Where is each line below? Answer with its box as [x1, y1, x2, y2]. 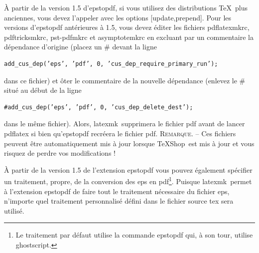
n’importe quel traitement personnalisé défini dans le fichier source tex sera [4, 196, 234, 206]
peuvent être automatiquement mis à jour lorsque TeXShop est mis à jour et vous [4, 138, 255, 148]
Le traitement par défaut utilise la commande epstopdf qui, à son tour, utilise [15, 230, 253, 240]
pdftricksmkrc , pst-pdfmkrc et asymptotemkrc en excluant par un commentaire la [4, 31, 254, 42]
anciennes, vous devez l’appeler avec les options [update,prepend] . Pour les [4, 12, 232, 22]
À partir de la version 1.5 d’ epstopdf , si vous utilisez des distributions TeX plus [4, 2, 248, 12]
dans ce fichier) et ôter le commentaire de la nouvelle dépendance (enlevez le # [4, 75, 246, 85]
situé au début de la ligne [4, 85, 82, 95]
